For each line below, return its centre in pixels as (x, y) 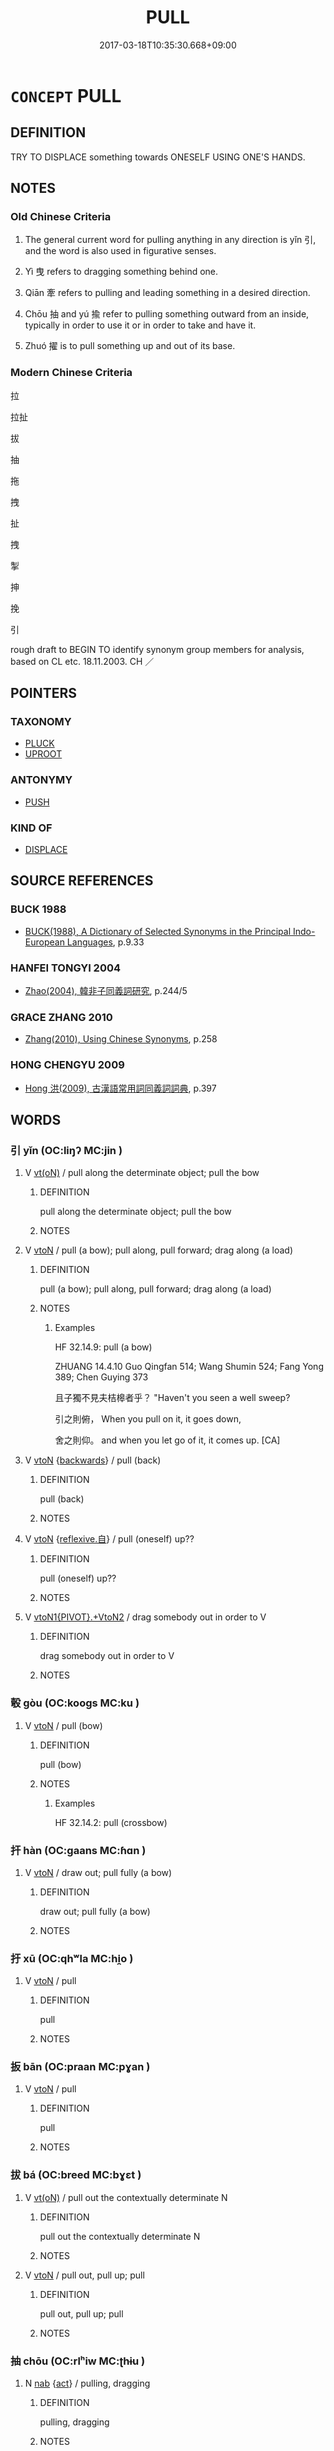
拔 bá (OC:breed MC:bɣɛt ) (76, 2175)
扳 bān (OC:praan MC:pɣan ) (80, 2067)
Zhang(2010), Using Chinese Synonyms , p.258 (121, 1039)
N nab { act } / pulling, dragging (87, 2383)
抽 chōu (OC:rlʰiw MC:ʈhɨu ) (78, 2361)
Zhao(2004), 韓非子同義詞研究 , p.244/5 (106, 990)
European (44, 942)
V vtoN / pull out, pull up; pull (84, 2275)
